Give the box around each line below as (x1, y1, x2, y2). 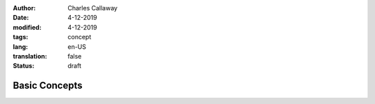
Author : (12, 4, 36, 12)
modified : (12, 23, 42, 31)
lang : (12, 42, 28, 51)
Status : (12, 62, 35, 70)
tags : (12, 33, 28, 41)
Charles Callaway (67, 4, 118, 12)
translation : (12, 52, 48, 60)
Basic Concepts (12, 80, 83, 92)
